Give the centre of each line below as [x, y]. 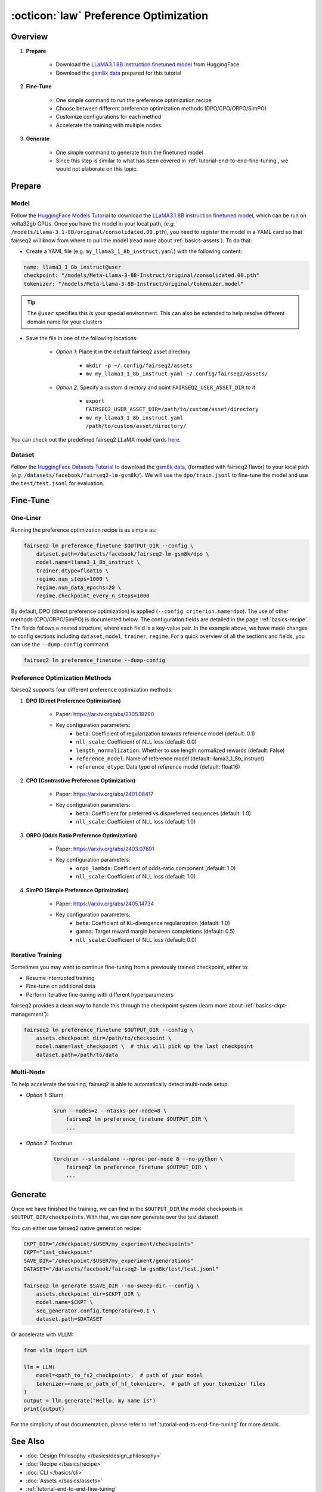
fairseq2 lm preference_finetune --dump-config [94, 660]
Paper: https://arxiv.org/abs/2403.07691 [105, 849]
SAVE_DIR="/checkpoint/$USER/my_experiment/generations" [109, 1260]
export [95, 401]
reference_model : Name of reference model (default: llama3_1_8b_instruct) [170, 759]
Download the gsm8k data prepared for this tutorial [119, 73]
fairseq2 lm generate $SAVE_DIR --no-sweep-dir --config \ [112, 1286]
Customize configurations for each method [109, 117]
